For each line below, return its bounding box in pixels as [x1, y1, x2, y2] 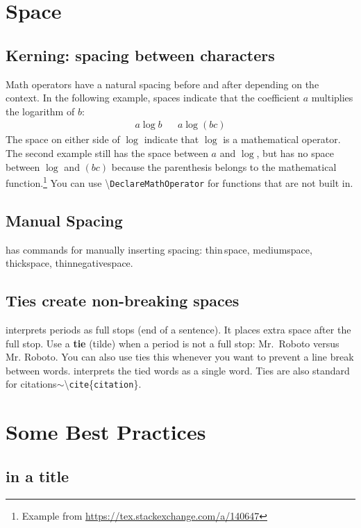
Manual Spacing [6, 209, 123, 231]
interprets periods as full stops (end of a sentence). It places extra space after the [6, 322, 351, 337]
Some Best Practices [6, 418, 206, 446]
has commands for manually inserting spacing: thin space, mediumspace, [6, 242, 312, 256]
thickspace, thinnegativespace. [6, 256, 133, 270]
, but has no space [256, 145, 334, 160]
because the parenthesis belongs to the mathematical [111, 159, 337, 174]
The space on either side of [6, 132, 120, 147]
